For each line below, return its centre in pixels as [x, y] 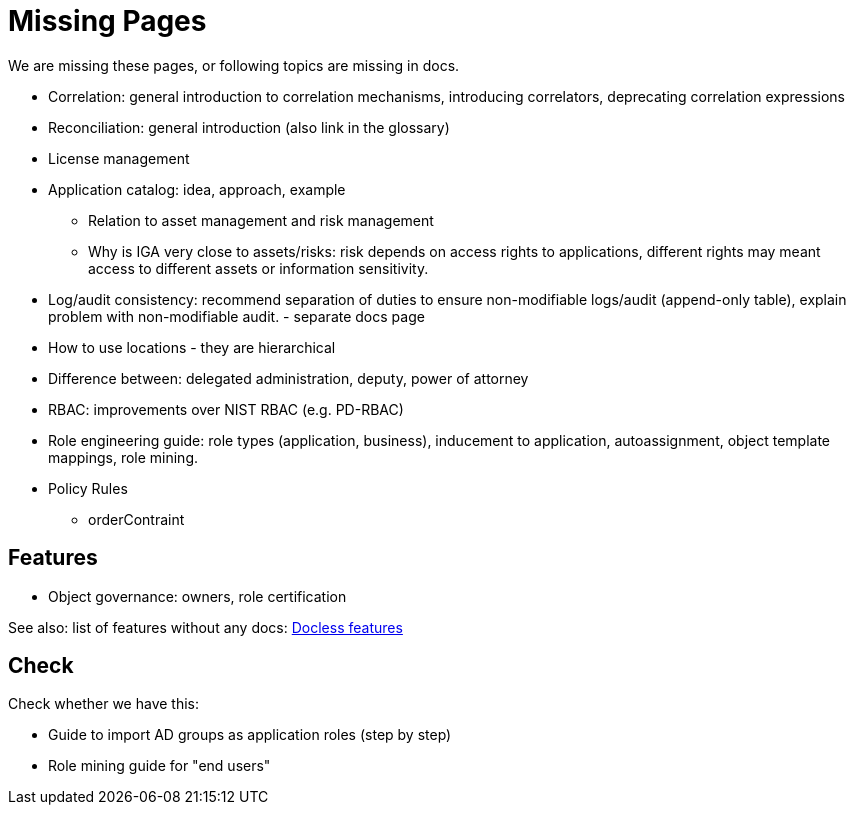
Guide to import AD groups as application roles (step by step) [250, 735]
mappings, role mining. [123, 457]
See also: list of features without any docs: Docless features [205, 627]
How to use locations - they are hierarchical [192, 347]
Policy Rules [88, 488]
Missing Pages [107, 21]
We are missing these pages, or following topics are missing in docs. [234, 65]
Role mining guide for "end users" [159, 766]
